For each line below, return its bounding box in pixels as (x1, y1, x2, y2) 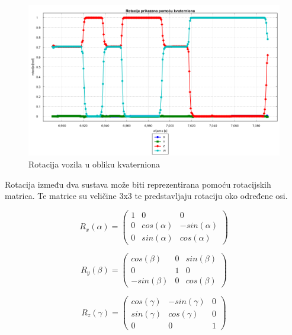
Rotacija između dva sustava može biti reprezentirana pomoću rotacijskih (5, 178, 271, 190)
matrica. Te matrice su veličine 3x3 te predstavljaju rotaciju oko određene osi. (5, 189, 288, 202)
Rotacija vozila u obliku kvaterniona (28, 157, 160, 170)
